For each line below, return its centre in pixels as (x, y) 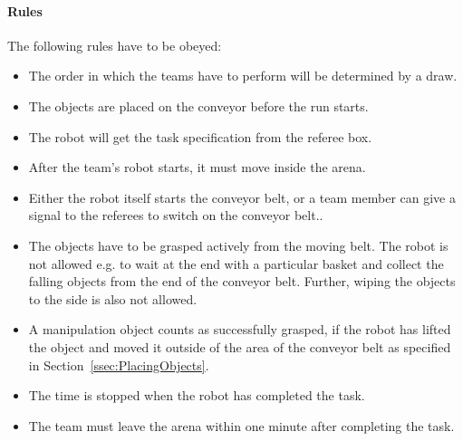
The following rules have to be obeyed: (115, 45)
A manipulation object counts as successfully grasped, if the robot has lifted (240, 329)
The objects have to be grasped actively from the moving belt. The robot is (238, 245)
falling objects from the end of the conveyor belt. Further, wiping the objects (242, 281)
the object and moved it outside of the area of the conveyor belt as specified (240, 346)
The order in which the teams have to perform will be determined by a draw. (243, 76)
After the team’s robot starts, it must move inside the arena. (197, 167)
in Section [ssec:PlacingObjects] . (119, 364)
